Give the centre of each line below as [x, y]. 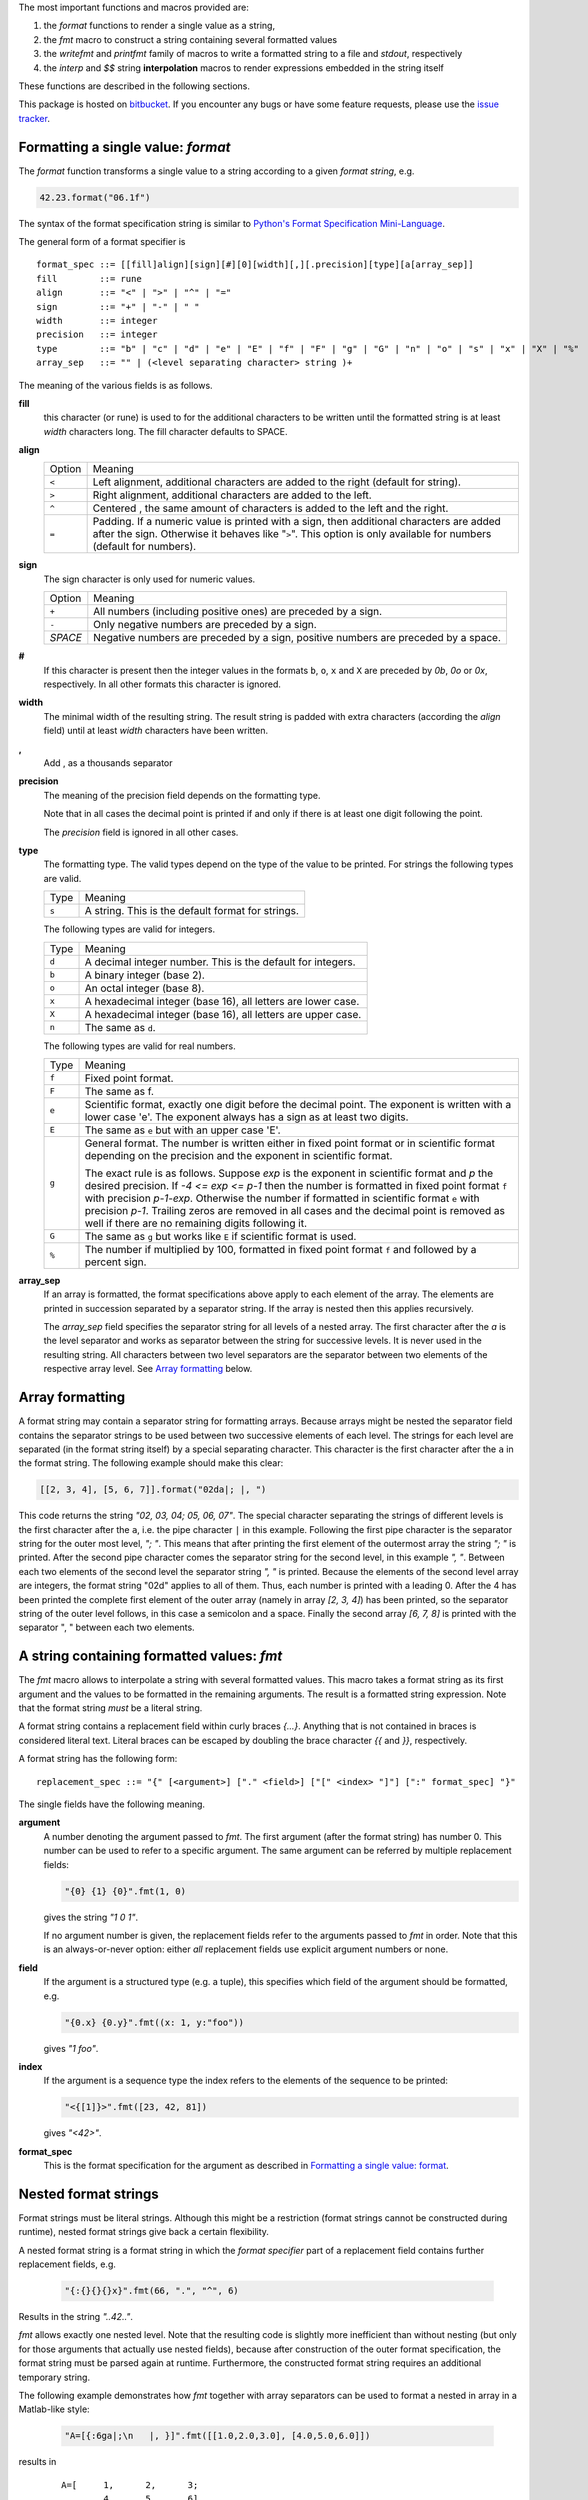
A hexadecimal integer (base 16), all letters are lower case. [222, 1001]
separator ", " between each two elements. [106, 1627]
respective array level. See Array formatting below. [148, 1369]
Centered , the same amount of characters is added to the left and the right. [270, 508]
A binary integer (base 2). [144, 975]
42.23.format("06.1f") [95, 197]
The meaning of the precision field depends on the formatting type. [182, 795]
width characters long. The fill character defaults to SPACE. [166, 431]
